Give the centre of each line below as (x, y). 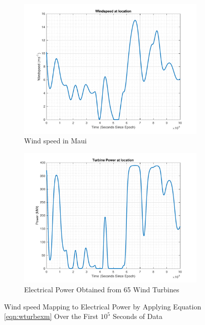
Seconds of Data (137, 316)
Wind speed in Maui (55, 141)
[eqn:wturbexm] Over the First (51, 316)
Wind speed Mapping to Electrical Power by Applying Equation (103, 306)
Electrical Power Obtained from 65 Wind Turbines (102, 290)
